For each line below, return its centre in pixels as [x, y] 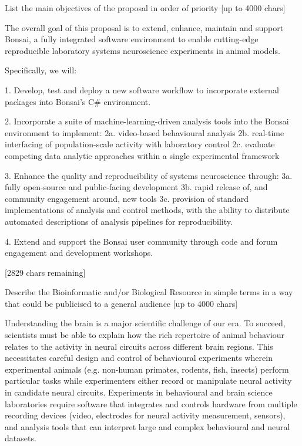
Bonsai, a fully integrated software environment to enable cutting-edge [132, 39]
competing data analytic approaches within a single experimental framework [142, 155]
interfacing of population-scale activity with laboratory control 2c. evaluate [140, 144]
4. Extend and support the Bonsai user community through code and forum [141, 241]
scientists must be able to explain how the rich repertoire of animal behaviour [145, 335]
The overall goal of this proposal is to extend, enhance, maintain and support [144, 27]
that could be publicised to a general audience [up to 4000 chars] [121, 303]
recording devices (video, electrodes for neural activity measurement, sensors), [145, 415]
